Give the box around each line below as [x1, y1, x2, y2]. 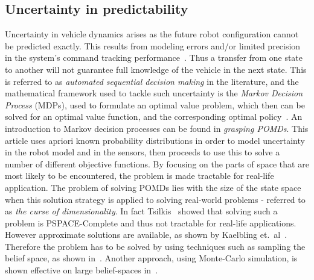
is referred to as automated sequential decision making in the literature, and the [5, 75, 299, 87]
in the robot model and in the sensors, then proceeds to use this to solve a [5, 146, 280, 158]
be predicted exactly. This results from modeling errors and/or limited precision [5, 39, 301, 52]
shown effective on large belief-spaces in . [5, 264, 158, 276]
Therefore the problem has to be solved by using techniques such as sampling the [5, 240, 306, 252]
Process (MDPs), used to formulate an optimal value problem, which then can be [5, 98, 305, 111]
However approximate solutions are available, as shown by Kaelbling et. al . [5, 228, 287, 241]
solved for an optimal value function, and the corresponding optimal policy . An [5, 110, 303, 123]
